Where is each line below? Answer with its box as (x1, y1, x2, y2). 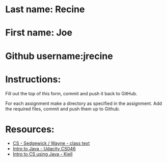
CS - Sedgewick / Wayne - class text (12, 140, 90, 146)
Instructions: (5, 73, 61, 85)
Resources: (5, 123, 54, 135)
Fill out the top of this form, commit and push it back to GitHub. (5, 90, 137, 96)
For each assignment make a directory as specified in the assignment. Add (5, 100, 162, 106)
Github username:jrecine (5, 50, 113, 62)
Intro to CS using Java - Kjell (12, 151, 73, 157)
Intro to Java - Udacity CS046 (12, 146, 76, 152)
